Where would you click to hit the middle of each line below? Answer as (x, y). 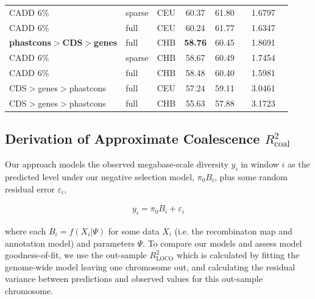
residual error (30, 188)
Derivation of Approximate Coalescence (133, 139)
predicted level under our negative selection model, (100, 176)
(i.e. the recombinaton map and (233, 230)
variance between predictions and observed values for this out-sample (134, 279)
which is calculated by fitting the (238, 255)
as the (299, 164)
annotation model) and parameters (70, 243)
